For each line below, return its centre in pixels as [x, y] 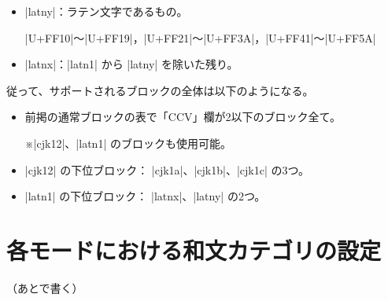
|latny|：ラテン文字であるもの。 [106, 11]
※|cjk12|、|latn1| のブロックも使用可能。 [128, 143]
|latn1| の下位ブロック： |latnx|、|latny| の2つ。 [145, 196]
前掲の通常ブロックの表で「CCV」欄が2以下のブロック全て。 [183, 117]
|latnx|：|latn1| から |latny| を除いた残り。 [131, 64]
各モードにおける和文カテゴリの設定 [194, 250]
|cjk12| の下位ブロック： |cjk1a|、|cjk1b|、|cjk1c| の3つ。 [167, 169]
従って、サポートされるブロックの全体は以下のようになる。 [160, 90]
